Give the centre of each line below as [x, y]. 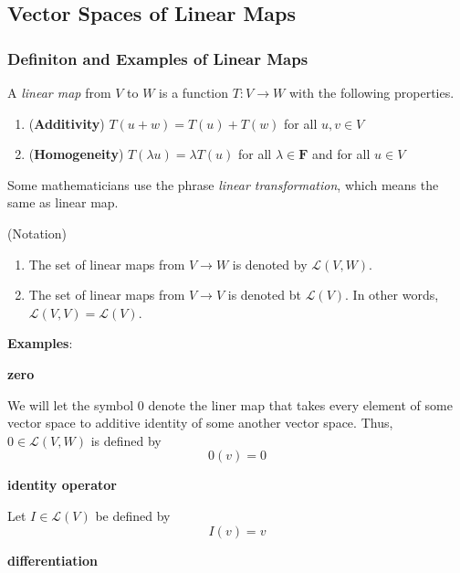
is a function [194, 92]
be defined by [133, 515]
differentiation [52, 560]
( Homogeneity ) [76, 154]
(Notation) [37, 233]
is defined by [126, 440]
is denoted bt [264, 295]
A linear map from [59, 92]
